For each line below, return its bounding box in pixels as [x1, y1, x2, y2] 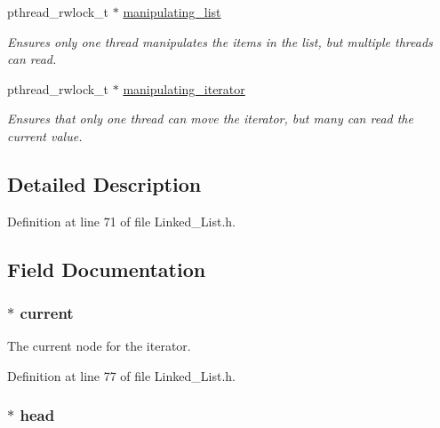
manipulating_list [123, 3, 221, 20]
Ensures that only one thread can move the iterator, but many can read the [7, 109, 413, 128]
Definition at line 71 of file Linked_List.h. [7, 211, 236, 230]
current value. [7, 126, 83, 145]
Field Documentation [7, 255, 206, 282]
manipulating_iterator [123, 79, 245, 98]
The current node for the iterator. [7, 337, 191, 355]
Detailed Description [7, 170, 202, 197]
